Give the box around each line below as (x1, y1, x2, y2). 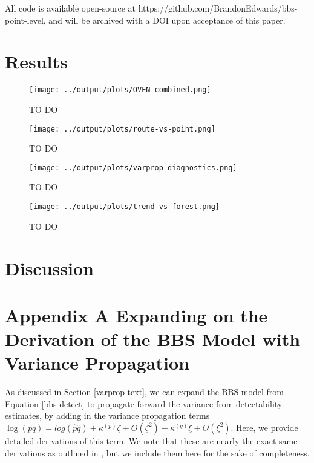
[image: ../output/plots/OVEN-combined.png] (29, 85, 211, 95)
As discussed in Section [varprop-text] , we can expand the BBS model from (5, 385, 284, 398)
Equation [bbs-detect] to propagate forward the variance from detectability (5, 397, 283, 410)
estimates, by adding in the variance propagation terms (5, 409, 210, 422)
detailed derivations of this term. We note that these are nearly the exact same (5, 434, 298, 447)
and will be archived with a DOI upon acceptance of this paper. (48, 13, 286, 26)
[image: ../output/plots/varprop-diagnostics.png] (29, 163, 237, 172)
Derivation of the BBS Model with (5, 327, 301, 351)
